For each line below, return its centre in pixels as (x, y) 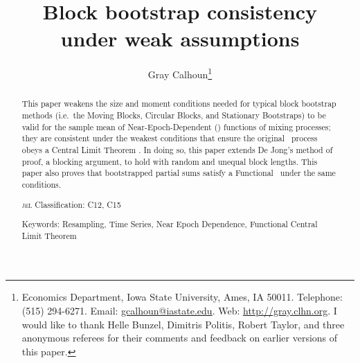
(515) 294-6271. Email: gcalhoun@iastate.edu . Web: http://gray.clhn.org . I (179, 310)
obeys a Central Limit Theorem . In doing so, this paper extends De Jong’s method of (177, 149)
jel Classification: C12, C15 (71, 204)
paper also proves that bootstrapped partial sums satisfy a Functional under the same (179, 173)
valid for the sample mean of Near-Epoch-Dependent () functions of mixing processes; (176, 126)
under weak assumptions (180, 38)
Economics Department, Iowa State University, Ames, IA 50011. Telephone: (182, 297)
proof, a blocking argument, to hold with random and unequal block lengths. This (170, 161)
